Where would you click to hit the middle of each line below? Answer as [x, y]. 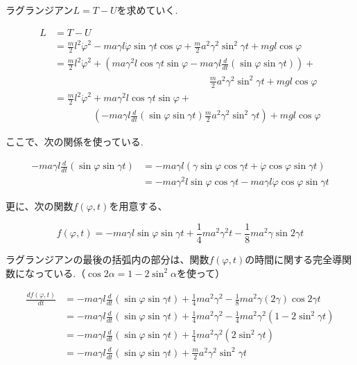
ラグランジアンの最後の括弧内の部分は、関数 [107, 259]
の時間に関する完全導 [294, 259]
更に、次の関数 [40, 206]
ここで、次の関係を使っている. [75, 142]
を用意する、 [138, 206]
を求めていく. [147, 10]
